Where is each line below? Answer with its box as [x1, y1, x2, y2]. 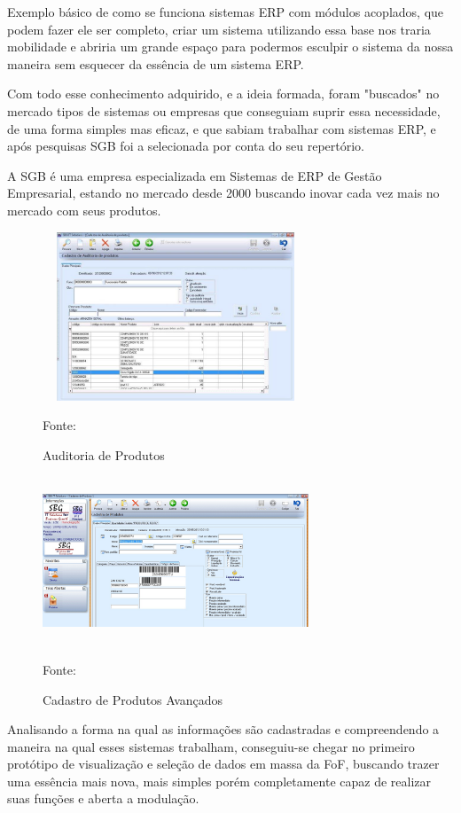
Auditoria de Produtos [43, 445, 165, 464]
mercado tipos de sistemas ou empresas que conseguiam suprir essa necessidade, [7, 101, 441, 120]
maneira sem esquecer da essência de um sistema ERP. [7, 54, 304, 73]
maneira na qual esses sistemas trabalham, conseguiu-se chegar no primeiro [7, 737, 415, 755]
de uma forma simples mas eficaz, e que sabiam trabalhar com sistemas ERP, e [7, 119, 436, 137]
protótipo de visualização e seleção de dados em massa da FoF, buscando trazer [7, 754, 440, 773]
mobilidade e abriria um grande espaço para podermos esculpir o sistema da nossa [7, 37, 454, 56]
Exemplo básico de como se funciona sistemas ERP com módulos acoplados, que [7, 3, 444, 20]
